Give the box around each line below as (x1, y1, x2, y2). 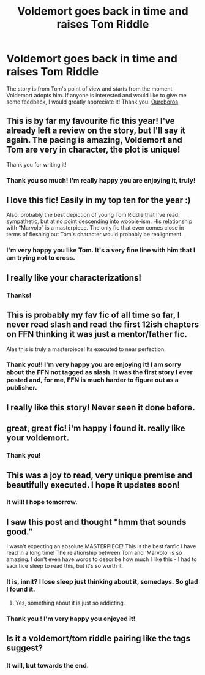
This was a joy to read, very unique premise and (6, 470, 193, 480)
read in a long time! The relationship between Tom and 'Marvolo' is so (6, 549, 182, 557)
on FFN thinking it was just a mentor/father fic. (6, 329, 188, 339)
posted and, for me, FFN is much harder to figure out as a (6, 375, 179, 384)
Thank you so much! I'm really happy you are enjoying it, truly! (6, 176, 196, 184)
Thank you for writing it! (6, 160, 67, 168)
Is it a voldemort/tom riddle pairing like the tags (6, 633, 191, 644)
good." (6, 526, 33, 537)
